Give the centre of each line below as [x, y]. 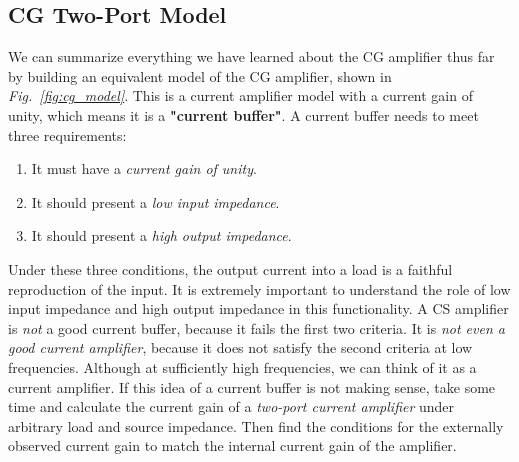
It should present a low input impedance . [155, 201]
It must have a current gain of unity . [144, 168]
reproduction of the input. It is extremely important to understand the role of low [259, 288]
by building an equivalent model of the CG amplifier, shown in [200, 75]
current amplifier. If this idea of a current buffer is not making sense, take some [252, 386]
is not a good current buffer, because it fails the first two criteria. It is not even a [256, 327]
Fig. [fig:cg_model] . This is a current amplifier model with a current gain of [240, 95]
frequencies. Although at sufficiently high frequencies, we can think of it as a [242, 366]
